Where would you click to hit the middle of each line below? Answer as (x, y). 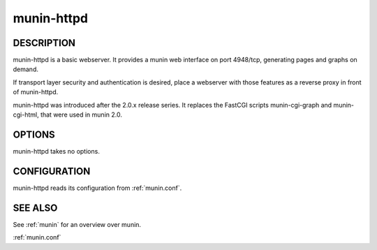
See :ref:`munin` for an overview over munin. (77, 224)
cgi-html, (26, 115)
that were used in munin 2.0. (81, 115)
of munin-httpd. (36, 92)
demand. (25, 69)
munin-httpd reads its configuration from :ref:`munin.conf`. (97, 188)
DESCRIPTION (44, 43)
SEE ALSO (35, 208)
